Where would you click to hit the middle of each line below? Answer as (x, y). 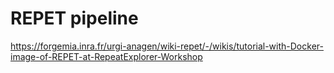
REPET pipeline (74, 18)
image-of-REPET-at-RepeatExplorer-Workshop (106, 56)
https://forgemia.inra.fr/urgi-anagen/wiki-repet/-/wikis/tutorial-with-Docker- (167, 46)
